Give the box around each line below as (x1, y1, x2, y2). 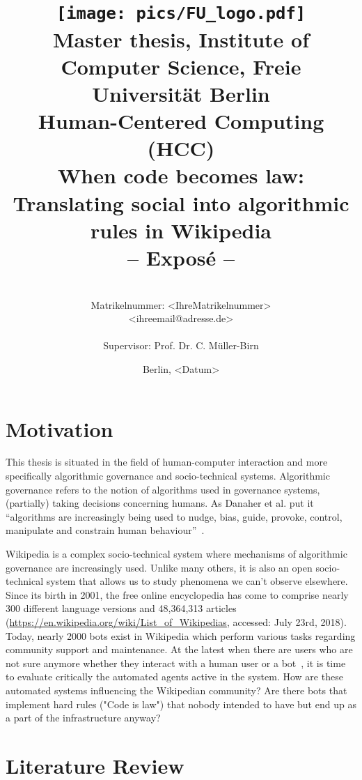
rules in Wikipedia (90, 215, 271, 244)
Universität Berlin (92, 79, 270, 107)
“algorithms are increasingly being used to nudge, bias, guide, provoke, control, (6, 509, 343, 523)
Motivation (6, 414, 113, 443)
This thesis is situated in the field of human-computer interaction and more (6, 454, 328, 469)
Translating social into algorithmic (13, 188, 349, 217)
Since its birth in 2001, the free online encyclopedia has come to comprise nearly (6, 587, 349, 602)
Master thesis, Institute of (53, 24, 309, 53)
